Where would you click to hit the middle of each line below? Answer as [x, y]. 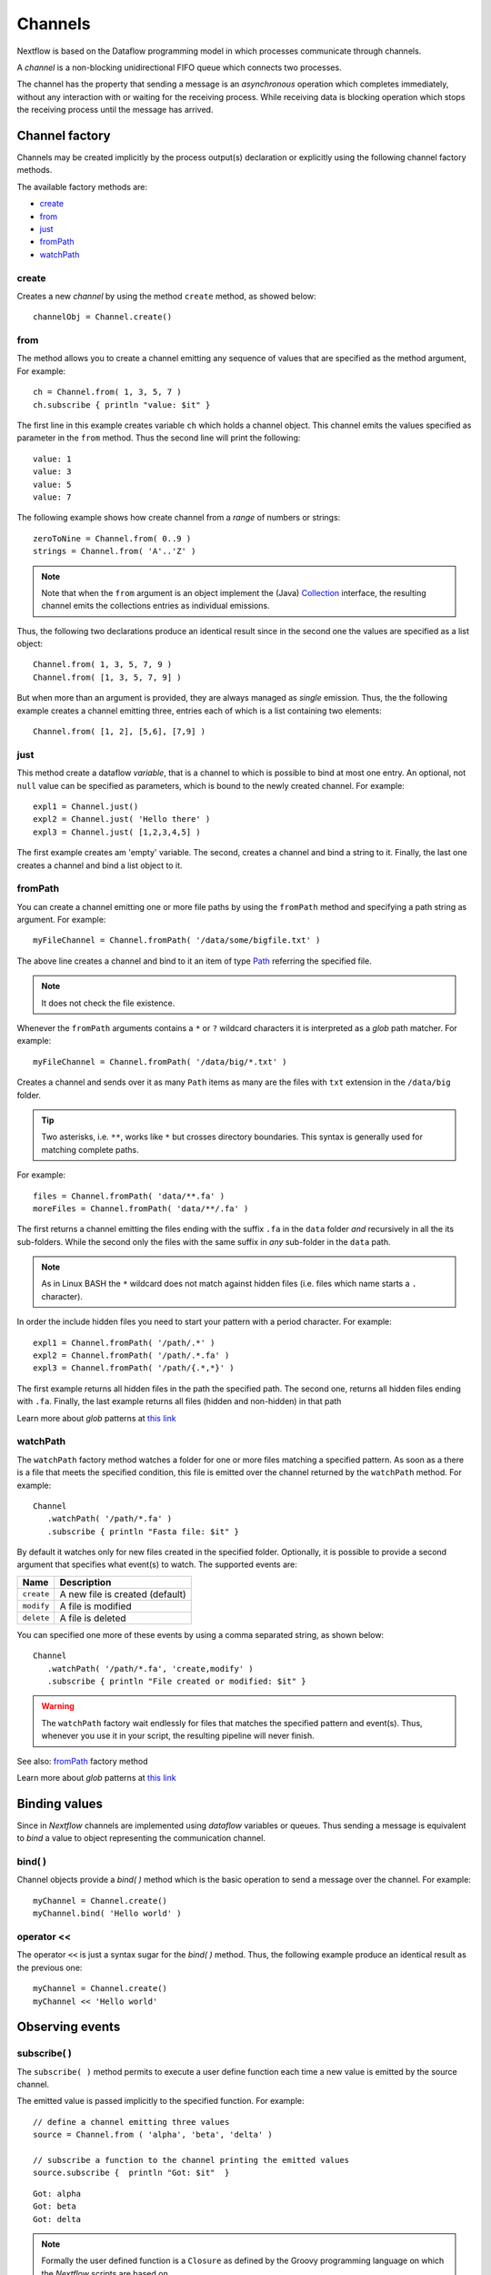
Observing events [69, 2027]
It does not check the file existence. [108, 1003]
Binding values [60, 1803]
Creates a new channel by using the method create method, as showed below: [167, 296]
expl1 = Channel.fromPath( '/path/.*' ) [124, 1343]
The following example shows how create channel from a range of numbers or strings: [179, 518]
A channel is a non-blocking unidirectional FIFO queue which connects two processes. [179, 67]
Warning [58, 1706]
